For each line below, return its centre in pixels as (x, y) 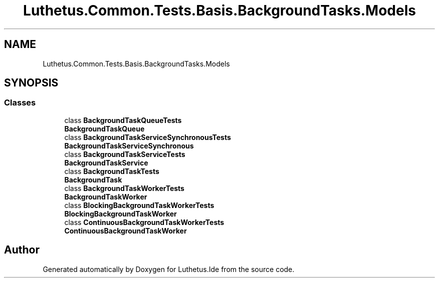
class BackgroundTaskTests (112, 171)
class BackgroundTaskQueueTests (123, 120)
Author (22, 250)
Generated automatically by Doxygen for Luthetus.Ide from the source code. (169, 269)
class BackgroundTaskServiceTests (125, 154)
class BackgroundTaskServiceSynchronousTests (148, 137)
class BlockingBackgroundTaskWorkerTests (139, 205)
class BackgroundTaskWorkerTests (124, 188)
